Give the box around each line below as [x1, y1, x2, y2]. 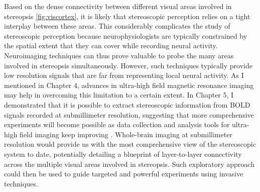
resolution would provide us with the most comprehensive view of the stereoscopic [4, 139, 256, 149]
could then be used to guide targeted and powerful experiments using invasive [4, 168, 243, 179]
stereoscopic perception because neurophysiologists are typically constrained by [4, 30, 247, 41]
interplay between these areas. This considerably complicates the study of [4, 21, 230, 31]
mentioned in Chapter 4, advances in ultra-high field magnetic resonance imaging [4, 79, 254, 90]
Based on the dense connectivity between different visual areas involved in [4, 1, 232, 11]
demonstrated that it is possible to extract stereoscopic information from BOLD [4, 99, 250, 110]
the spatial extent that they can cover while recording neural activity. [4, 40, 218, 51]
